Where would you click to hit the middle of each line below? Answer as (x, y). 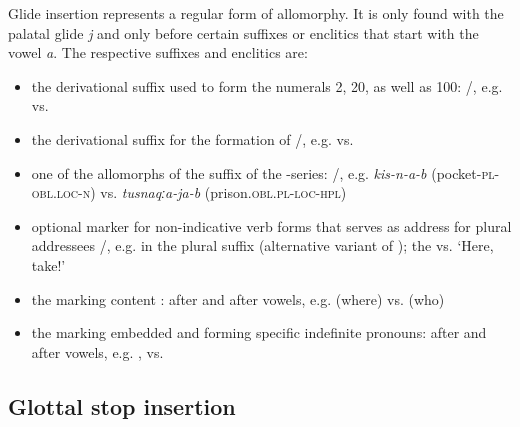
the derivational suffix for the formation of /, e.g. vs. (192, 138)
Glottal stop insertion (122, 405)
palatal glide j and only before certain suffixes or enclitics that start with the (243, 32)
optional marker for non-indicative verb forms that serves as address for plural (271, 225)
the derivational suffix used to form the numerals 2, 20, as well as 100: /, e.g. (267, 85)
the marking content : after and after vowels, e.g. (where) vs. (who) (238, 298)
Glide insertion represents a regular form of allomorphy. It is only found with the (256, 13)
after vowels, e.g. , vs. (97, 351)
